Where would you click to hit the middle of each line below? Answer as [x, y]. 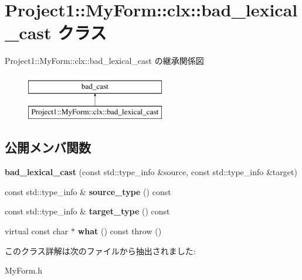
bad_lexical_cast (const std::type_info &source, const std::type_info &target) [151, 172]
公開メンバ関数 [48, 147]
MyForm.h [24, 270]
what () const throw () [120, 231]
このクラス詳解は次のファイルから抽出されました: [100, 250]
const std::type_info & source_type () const [88, 191]
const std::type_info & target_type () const [87, 211]
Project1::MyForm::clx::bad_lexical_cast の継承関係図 [104, 61]
